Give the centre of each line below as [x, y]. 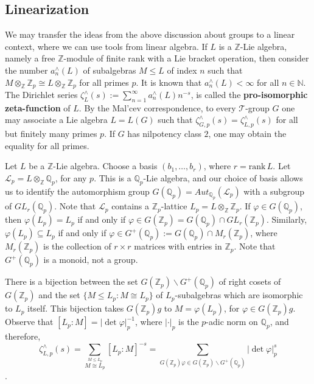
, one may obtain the [247, 134]
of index [182, 70]
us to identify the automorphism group [77, 191]
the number [26, 70]
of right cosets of [250, 281]
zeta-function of [38, 107]
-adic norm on [232, 322]
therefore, [23, 336]
